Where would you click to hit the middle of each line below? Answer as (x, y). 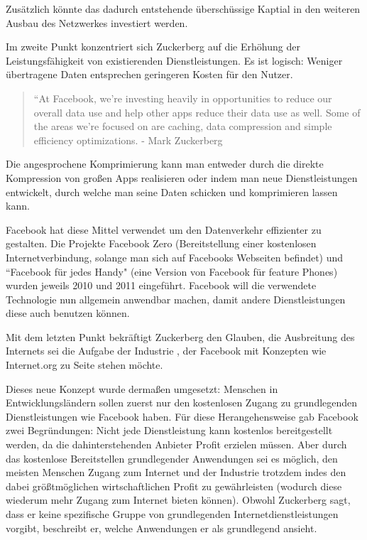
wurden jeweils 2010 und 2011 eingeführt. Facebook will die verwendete (161, 285)
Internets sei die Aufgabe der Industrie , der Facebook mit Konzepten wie (166, 351)
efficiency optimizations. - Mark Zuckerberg (128, 140)
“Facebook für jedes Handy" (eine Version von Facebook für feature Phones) (172, 271)
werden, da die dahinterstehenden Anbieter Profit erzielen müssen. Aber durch (176, 444)
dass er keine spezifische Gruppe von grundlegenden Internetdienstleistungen (172, 514)
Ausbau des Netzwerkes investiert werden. (97, 22)
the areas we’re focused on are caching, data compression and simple (183, 126)
